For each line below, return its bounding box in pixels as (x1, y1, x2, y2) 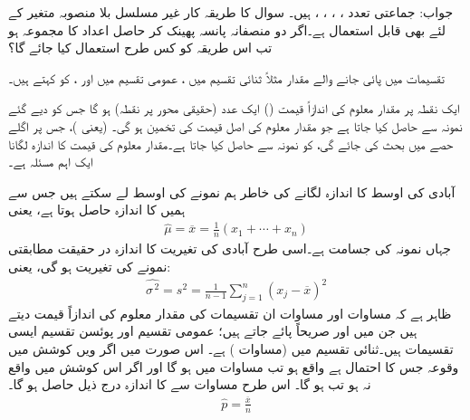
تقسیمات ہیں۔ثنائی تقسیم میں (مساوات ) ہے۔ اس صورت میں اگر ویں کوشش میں (8, 339, 454, 358)
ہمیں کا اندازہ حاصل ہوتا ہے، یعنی (8, 200, 186, 219)
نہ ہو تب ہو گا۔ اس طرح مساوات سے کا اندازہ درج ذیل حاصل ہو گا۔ (8, 375, 371, 394)
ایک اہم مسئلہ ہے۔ (8, 152, 93, 171)
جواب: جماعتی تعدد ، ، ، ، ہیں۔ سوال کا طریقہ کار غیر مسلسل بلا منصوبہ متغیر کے (8, 3, 454, 21)
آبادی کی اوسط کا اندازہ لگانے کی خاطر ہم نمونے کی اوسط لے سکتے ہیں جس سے (8, 182, 456, 201)
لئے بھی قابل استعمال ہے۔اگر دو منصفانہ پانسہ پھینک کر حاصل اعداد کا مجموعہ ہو (8, 20, 446, 39)
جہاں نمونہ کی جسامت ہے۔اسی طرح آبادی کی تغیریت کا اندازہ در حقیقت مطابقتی (8, 239, 451, 258)
